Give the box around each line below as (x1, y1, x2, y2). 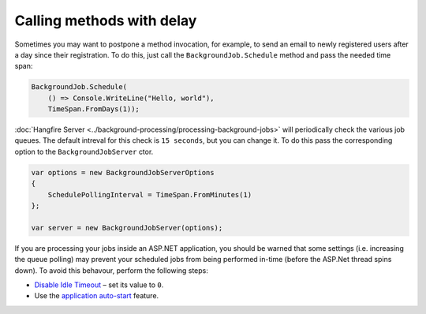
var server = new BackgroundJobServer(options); (31, 223, 223, 232)
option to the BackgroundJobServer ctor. (14, 147, 154, 156)
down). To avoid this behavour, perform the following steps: (14, 265, 208, 275)
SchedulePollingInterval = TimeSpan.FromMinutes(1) (47, 190, 252, 199)
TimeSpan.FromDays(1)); (47, 105, 140, 114)
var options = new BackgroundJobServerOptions (31, 168, 215, 177)
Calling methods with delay (14, 12, 197, 29)
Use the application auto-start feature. (34, 291, 159, 301)
